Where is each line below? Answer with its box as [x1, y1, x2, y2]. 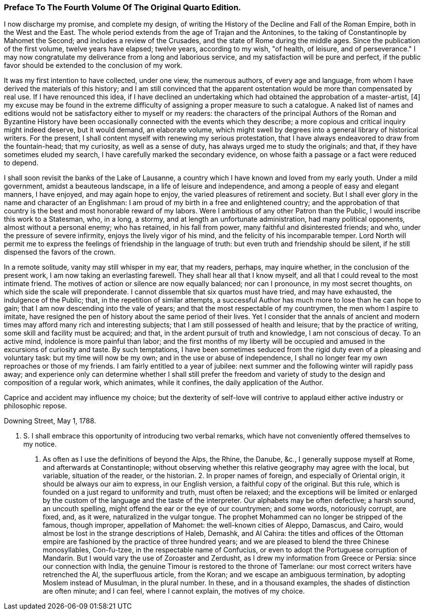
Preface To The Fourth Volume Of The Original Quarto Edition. [4, 2, 241, 12]
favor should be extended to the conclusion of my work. [4, 61, 183, 70]
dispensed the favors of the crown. [4, 248, 115, 257]
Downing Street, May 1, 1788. [4, 417, 96, 425]
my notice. [23, 440, 57, 449]
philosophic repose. [4, 402, 67, 410]
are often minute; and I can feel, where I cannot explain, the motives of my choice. [43, 587, 305, 596]
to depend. [4, 159, 39, 167]
